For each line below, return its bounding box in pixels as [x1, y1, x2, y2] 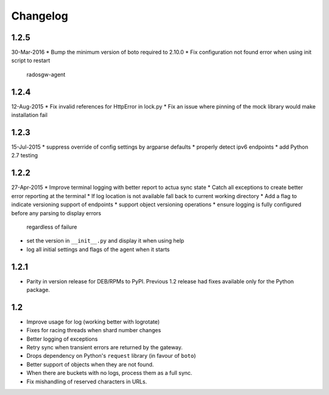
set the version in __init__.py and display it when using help [26, 237, 185, 244]
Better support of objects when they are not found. [26, 360, 154, 368]
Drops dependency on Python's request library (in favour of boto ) [26, 352, 196, 360]
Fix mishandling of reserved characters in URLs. [26, 378, 147, 385]
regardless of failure [26, 223, 77, 230]
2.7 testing [11, 152, 38, 159]
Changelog [11, 9, 68, 23]
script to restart [11, 57, 51, 64]
